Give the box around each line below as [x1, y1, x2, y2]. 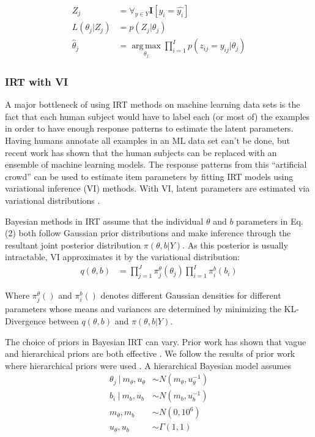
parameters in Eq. [236, 214, 303, 227]
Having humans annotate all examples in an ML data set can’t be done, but [5, 133, 290, 146]
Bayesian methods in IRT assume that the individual [5, 214, 204, 227]
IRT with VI [5, 73, 69, 89]
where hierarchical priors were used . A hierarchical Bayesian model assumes [5, 359, 291, 372]
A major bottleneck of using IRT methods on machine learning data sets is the [5, 98, 300, 111]
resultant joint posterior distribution [5, 238, 141, 251]
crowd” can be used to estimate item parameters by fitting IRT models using [5, 170, 294, 182]
